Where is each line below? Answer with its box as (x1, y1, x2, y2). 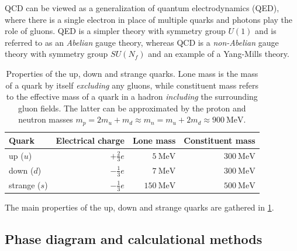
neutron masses (18, 113, 73, 126)
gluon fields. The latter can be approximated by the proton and (18, 101, 246, 114)
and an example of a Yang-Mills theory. (148, 48, 289, 60)
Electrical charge (56, 134, 125, 146)
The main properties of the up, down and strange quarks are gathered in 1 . (5, 201, 274, 213)
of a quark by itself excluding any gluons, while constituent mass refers (5, 79, 259, 91)
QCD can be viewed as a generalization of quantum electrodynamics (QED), (5, 2, 279, 13)
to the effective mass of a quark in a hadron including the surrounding (6, 90, 258, 103)
